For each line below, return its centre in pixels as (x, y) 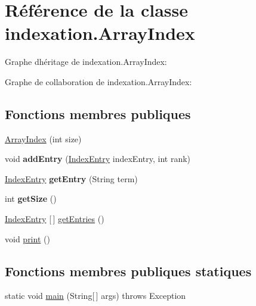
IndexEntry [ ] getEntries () (55, 219)
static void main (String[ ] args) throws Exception (95, 296)
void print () (27, 238)
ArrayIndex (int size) (43, 138)
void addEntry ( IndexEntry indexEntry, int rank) (98, 159)
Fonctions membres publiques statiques (128, 271)
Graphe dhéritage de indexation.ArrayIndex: (86, 62)
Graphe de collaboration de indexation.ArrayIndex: (98, 81)
